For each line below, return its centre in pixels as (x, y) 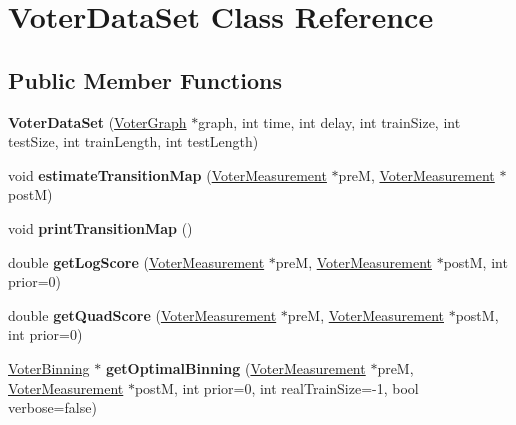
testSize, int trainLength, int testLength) (133, 141)
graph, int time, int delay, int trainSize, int (329, 121)
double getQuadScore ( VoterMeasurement (142, 314)
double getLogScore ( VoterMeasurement (136, 261)
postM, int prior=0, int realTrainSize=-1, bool (276, 387)
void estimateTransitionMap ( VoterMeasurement (167, 174)
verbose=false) (52, 407)
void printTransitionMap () (100, 227)
